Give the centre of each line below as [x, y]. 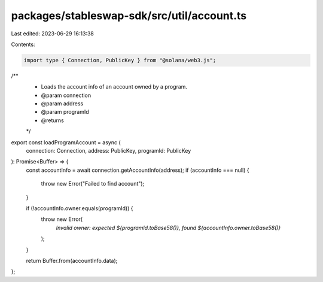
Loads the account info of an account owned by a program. [114, 87]
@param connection [66, 95]
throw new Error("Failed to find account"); [93, 184]
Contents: [23, 44]
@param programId [65, 112]
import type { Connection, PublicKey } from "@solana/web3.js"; [120, 60]
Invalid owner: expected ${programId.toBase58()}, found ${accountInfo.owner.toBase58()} [168, 228]
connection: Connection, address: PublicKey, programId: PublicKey [109, 151]
